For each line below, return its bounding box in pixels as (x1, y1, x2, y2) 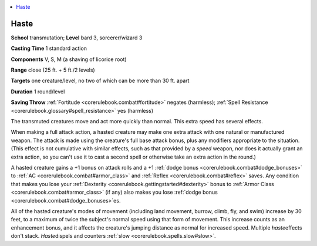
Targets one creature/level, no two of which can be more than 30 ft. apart (11, 77, 190, 85)
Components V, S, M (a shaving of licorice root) (11, 56, 127, 63)
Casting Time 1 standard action (11, 45, 87, 52)
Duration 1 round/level (11, 88, 65, 95)
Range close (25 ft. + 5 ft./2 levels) (11, 66, 95, 73)
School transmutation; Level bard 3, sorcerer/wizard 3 (11, 34, 143, 41)
